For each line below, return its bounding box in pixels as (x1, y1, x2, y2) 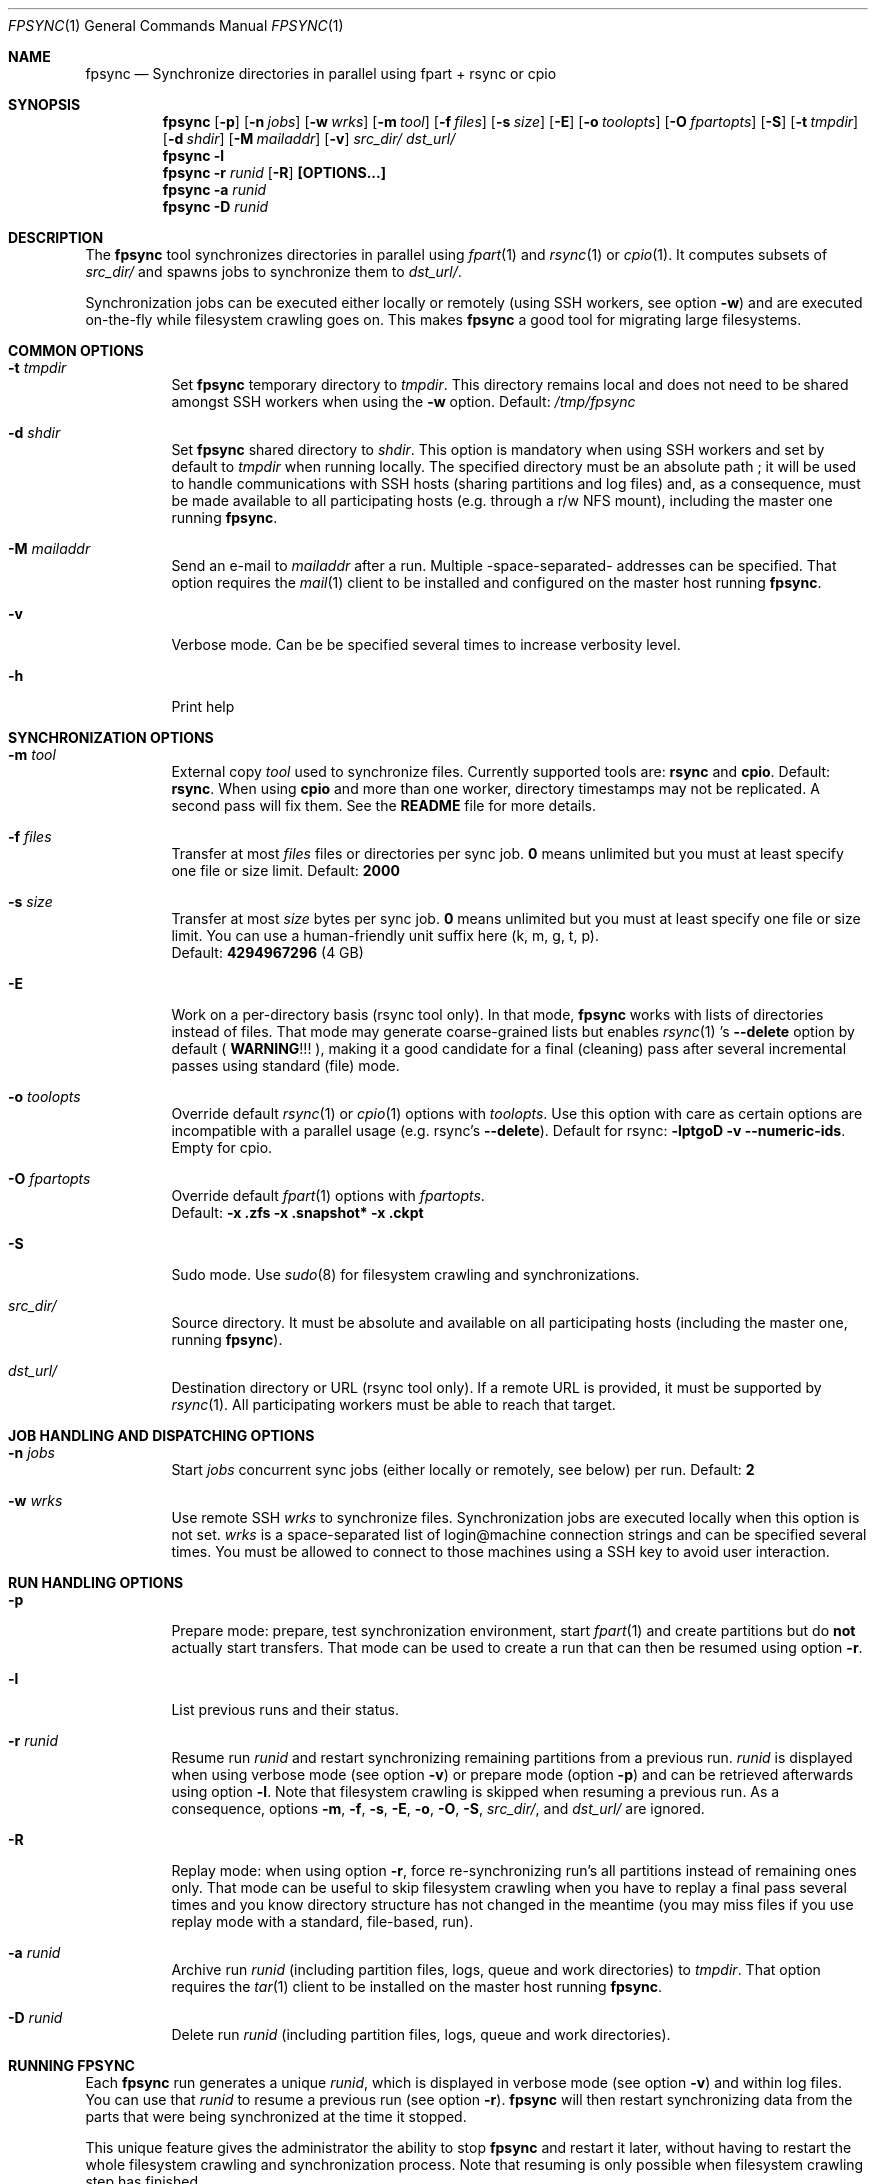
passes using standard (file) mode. (171, 1057, 400, 1074)
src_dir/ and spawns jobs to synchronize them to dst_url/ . (85, 263, 462, 280)
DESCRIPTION (8, 229, 104, 246)
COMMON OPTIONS (8, 342, 144, 359)
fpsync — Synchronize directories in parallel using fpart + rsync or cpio (85, 65, 557, 82)
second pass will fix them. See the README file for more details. (171, 797, 597, 814)
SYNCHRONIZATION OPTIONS (8, 729, 214, 746)
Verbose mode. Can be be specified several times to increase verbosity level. (171, 636, 681, 653)
